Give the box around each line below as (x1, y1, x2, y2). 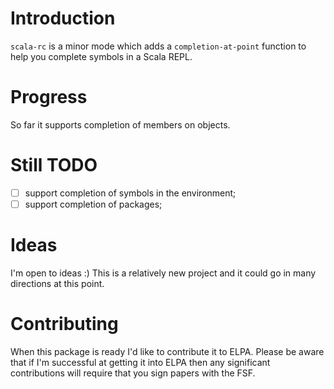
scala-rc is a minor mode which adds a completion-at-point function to (10, 40, 307, 52)
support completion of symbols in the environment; (24, 187, 237, 199)
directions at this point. (10, 277, 105, 289)
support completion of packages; (24, 198, 163, 210)
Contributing (10, 313, 119, 336)
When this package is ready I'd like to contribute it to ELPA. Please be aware (10, 345, 325, 357)
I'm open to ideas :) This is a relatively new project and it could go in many (10, 267, 317, 279)
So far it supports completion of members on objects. (10, 118, 231, 131)
